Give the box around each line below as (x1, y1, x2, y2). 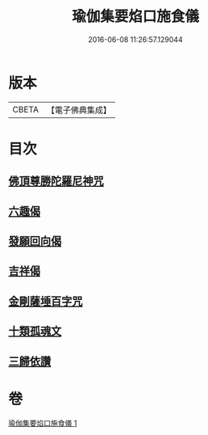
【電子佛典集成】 (46, 104, 111, 116)
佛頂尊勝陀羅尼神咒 (8, 175, 104, 188)
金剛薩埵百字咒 (8, 294, 83, 308)
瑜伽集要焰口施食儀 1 (8, 418, 77, 428)
